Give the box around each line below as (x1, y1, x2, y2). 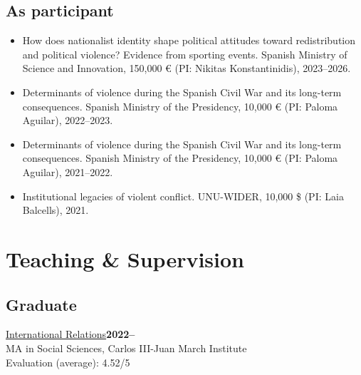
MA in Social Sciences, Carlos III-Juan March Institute (6, 340, 247, 355)
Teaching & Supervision (6, 244, 244, 273)
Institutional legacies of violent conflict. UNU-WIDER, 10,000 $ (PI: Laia (22, 188, 344, 203)
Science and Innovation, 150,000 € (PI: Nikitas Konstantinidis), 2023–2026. (22, 61, 351, 76)
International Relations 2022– (6, 327, 135, 341)
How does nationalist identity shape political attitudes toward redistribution (22, 33, 356, 48)
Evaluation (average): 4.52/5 (6, 354, 130, 369)
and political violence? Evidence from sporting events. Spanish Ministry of (22, 46, 347, 61)
